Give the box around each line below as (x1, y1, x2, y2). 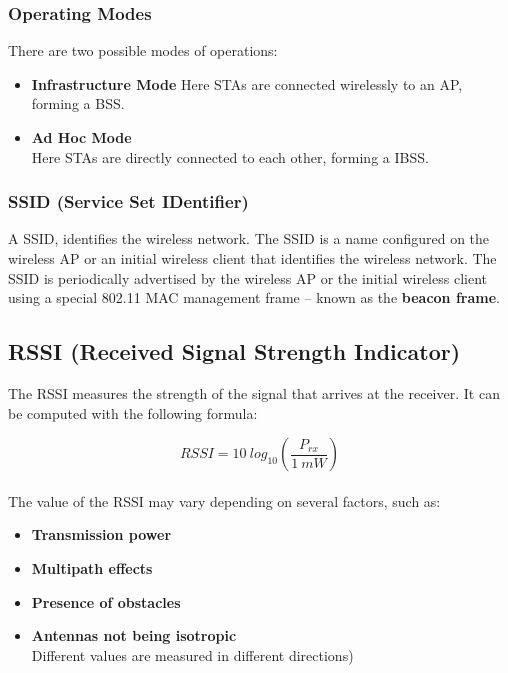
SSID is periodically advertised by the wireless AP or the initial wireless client (8, 267, 487, 288)
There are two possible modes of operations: (8, 40, 278, 61)
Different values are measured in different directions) (31, 644, 354, 665)
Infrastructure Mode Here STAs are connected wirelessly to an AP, (31, 73, 463, 94)
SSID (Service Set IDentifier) (8, 189, 249, 214)
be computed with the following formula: (8, 402, 258, 423)
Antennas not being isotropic (31, 625, 237, 646)
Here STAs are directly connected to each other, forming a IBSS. (31, 146, 429, 167)
